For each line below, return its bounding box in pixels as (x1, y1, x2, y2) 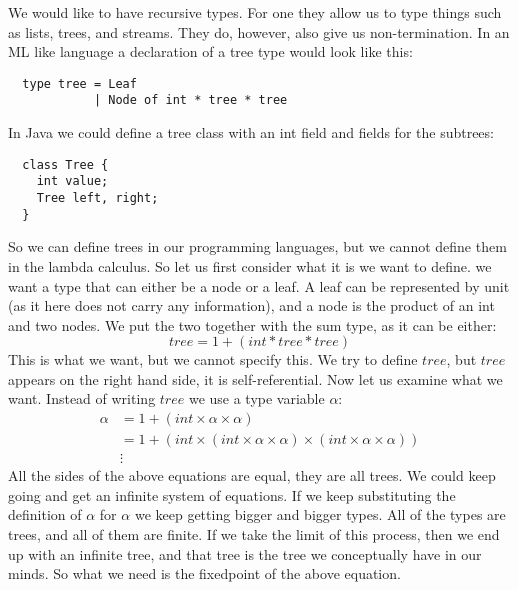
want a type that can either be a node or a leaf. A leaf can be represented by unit (8, 275, 510, 296)
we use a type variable (188, 388, 325, 409)
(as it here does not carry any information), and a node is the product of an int (8, 295, 495, 316)
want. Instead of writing (8, 388, 156, 409)
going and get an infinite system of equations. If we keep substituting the (8, 484, 456, 505)
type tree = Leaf (22, 76, 137, 91)
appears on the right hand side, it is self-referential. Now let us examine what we (8, 368, 503, 389)
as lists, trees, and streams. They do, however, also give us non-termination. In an (8, 21, 510, 42)
